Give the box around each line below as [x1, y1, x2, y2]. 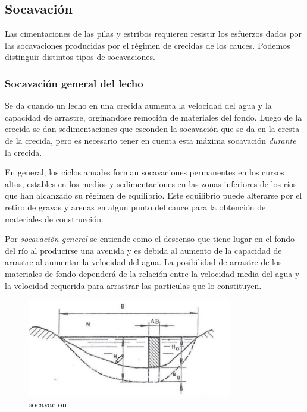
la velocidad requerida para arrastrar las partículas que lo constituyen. [5, 279, 262, 291]
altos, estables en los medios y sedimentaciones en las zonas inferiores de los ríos [5, 177, 297, 190]
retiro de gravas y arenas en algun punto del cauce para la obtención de [5, 200, 266, 213]
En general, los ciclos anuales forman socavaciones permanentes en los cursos [5, 166, 284, 178]
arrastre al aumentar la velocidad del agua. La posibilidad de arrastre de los [5, 256, 282, 268]
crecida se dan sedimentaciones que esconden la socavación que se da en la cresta [5, 122, 300, 135]
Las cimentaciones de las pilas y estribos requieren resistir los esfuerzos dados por [5, 27, 302, 40]
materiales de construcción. [5, 212, 104, 225]
